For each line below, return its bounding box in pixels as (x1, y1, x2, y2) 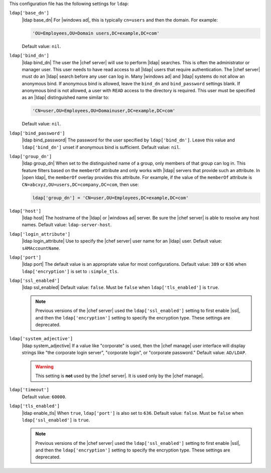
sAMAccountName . (22, 245, 61, 251)
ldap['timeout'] (9, 387, 50, 393)
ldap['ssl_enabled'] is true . (22, 417, 90, 423)
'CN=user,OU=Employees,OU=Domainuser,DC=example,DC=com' (32, 108, 176, 114)
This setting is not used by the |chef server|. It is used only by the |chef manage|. (35, 373, 204, 379)
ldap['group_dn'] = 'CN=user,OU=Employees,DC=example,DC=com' (32, 195, 189, 201)
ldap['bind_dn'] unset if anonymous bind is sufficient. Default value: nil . (22, 144, 181, 150)
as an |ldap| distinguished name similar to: (22, 94, 109, 100)
